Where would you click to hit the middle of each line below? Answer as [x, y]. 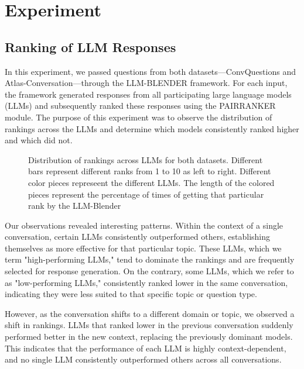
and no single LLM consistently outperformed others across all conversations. [143, 359]
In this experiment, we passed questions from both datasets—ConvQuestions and [150, 71]
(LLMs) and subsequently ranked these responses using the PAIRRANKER [140, 106]
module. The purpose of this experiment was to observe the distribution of [139, 117]
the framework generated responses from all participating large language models [148, 94]
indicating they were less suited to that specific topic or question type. [131, 294]
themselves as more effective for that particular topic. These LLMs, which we [143, 248]
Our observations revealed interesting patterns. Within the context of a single [144, 225]
